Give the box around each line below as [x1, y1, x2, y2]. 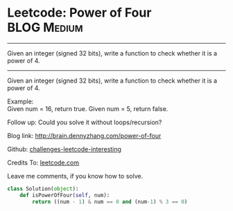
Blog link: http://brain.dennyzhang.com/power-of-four [7, 131, 162, 140]
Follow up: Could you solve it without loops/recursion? [7, 118, 162, 126]
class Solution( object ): [7, 185, 79, 192]
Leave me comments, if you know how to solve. [7, 171, 144, 180]
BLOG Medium [7, 19, 83, 35]
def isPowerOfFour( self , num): [19, 192, 110, 199]
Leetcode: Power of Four [7, 5, 152, 21]
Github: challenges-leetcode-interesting [7, 144, 121, 153]
